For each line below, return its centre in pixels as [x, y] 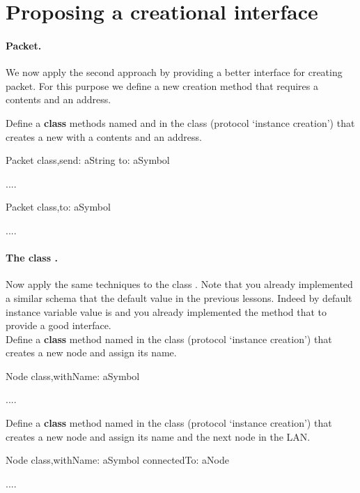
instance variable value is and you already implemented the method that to [166, 311]
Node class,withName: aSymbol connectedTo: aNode [117, 460]
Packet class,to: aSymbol [58, 207]
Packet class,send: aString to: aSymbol [88, 160]
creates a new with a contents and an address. [104, 136]
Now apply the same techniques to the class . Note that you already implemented [179, 284]
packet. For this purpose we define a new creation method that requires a [162, 85]
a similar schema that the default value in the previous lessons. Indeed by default [179, 297]
